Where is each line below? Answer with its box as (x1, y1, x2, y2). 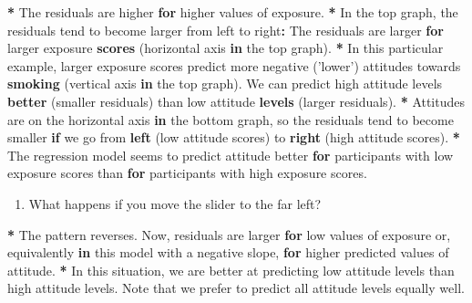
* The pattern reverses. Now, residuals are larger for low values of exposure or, (7, 225, 451, 244)
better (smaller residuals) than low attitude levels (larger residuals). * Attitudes (7, 91, 466, 110)
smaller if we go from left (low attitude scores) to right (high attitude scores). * (7, 128, 460, 147)
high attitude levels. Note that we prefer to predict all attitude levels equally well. (7, 278, 465, 298)
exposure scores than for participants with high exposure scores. (7, 163, 367, 183)
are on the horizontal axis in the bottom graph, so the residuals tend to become (7, 110, 454, 129)
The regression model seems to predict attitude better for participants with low (7, 145, 454, 164)
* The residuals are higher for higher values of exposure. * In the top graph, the (7, 3, 458, 21)
